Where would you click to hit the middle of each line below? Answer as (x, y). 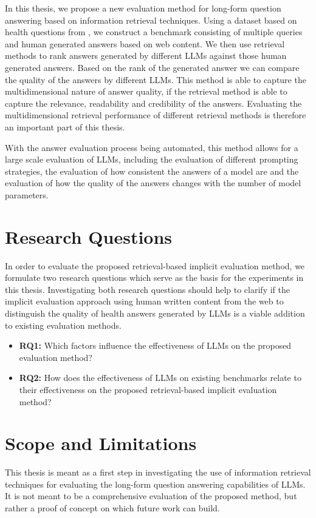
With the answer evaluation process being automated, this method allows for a (152, 147)
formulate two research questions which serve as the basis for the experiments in (154, 277)
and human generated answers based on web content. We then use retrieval (145, 43)
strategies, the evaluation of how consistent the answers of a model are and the (152, 171)
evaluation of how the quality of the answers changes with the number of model (153, 183)
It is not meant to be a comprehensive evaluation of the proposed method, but (151, 496)
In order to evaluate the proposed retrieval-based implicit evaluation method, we (155, 265)
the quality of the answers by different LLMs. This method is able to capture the (156, 79)
